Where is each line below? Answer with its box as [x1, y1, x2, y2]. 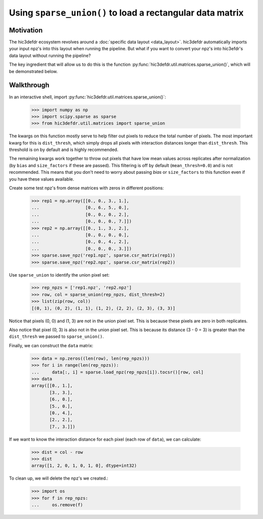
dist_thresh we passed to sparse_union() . [9, 334, 104, 339]
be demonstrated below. [9, 68, 58, 74]
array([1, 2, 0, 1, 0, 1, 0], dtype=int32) [31, 463, 137, 468]
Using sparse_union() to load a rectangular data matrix [9, 7, 244, 18]
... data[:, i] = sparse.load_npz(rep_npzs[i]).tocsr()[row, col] [31, 369, 204, 375]
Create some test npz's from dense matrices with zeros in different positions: [9, 185, 164, 191]
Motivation [9, 26, 43, 34]
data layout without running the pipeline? [9, 53, 91, 58]
